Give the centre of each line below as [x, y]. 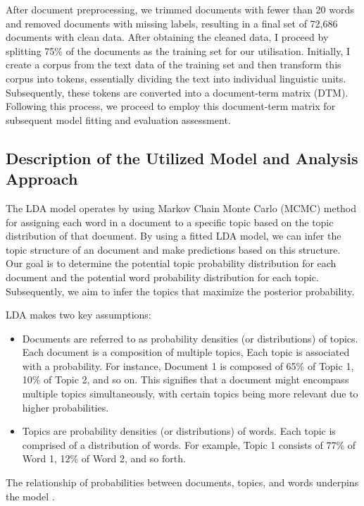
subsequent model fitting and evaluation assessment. [118, 119]
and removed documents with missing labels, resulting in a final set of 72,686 [172, 23]
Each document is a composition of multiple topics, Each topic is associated [186, 352]
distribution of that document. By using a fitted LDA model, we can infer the [174, 236]
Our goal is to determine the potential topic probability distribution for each [171, 263]
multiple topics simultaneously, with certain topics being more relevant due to [190, 394]
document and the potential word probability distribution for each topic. [162, 277]
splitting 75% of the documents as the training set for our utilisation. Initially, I [178, 50]
